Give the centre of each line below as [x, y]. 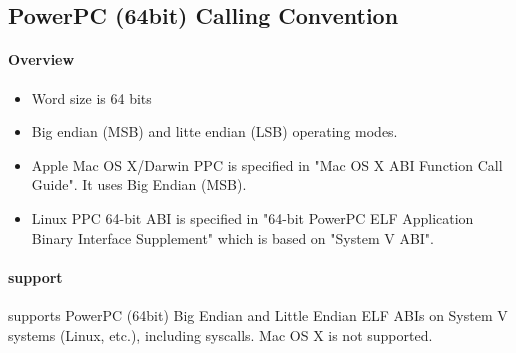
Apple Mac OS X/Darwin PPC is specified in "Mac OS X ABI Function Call [267, 164]
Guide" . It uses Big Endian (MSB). [139, 184]
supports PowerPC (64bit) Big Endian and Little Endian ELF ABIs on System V [258, 314]
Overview [41, 59]
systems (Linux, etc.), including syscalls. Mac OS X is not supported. [220, 334]
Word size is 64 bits [91, 97]
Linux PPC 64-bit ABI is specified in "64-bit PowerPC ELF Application [252, 217]
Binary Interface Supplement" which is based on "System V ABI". [232, 237]
